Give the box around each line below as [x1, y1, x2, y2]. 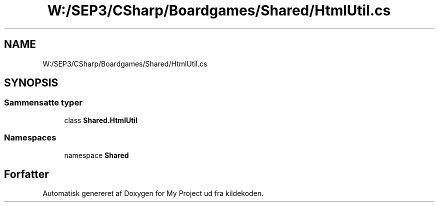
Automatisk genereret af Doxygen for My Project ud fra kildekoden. [42, 189, 264, 198]
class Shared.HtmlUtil [64, 115, 137, 124]
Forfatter [4, 167, 49, 180]
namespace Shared [64, 150, 129, 159]
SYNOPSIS [4, 76, 58, 89]
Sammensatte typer [4, 97, 82, 108]
